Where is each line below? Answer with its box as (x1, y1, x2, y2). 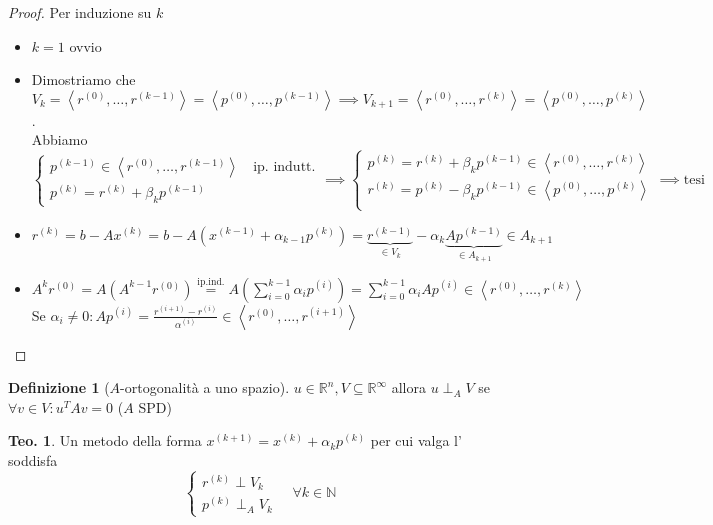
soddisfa (8, 450, 58, 470)
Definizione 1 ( (8, 377, 110, 398)
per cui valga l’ (370, 430, 462, 451)
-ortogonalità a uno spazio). (120, 377, 290, 398)
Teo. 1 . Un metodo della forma (8, 430, 202, 451)
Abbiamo (31, 129, 88, 150)
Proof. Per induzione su (8, 2, 152, 22)
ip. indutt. (253, 160, 316, 175)
